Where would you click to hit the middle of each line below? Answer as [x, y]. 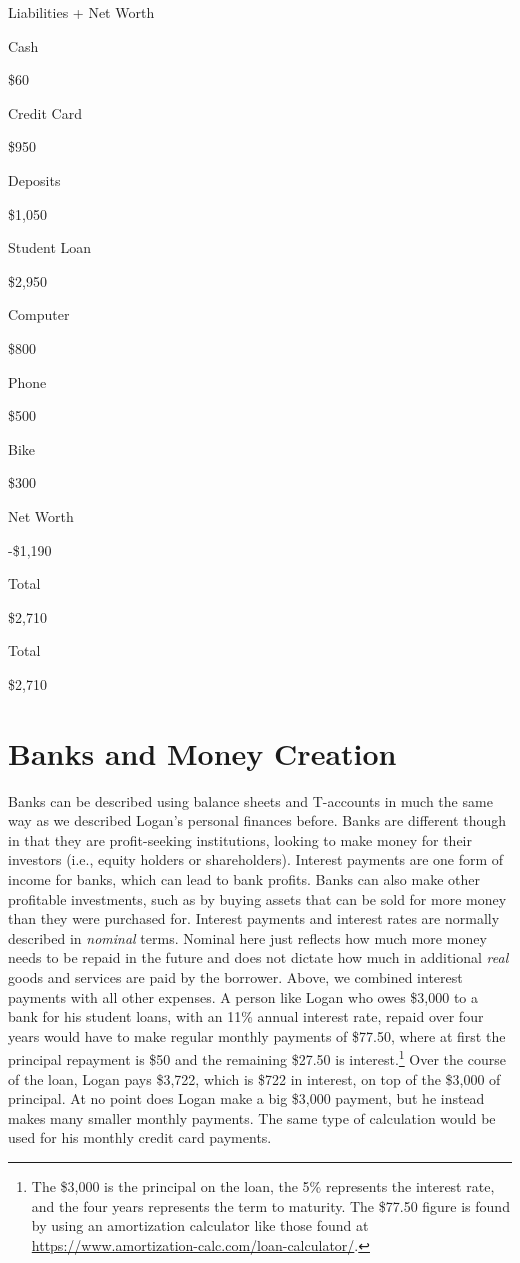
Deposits [34, 179]
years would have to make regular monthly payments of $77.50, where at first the [257, 1035]
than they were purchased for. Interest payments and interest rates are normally [254, 918]
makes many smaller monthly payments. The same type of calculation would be [252, 1117]
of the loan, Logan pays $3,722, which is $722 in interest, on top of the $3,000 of [254, 1078]
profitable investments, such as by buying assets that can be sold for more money [257, 898]
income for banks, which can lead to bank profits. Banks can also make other [244, 878]
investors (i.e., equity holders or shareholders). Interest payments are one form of [256, 859]
